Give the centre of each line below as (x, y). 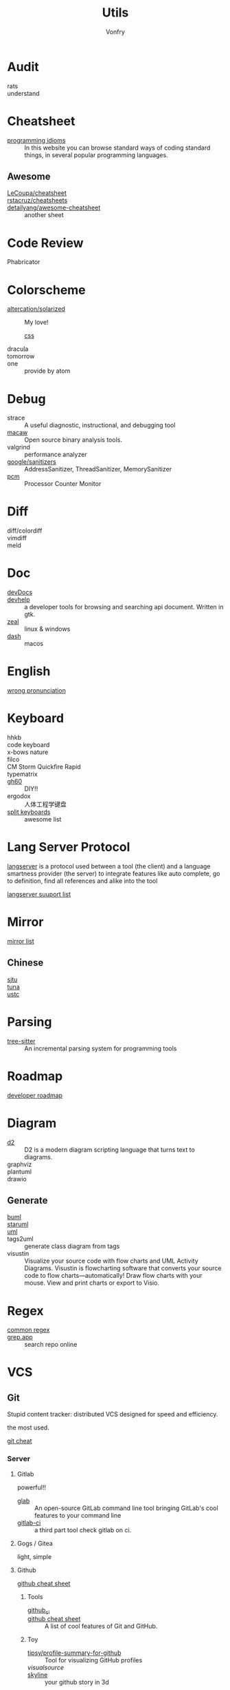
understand (23, 93)
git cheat (20, 1441)
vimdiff (17, 538)
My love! (36, 323)
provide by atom (47, 371)
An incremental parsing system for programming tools (101, 1048)
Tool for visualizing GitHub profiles (93, 1660)
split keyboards (29, 812)
